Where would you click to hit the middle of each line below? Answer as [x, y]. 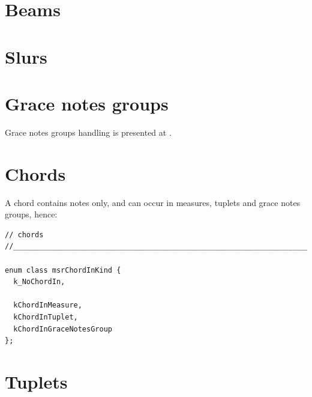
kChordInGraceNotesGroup [63, 329]
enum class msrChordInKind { [63, 270]
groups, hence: [31, 214]
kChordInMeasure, [48, 305]
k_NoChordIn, [39, 282]
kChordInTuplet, [46, 317]
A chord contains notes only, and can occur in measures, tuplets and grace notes [153, 202]
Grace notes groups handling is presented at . [88, 132]
